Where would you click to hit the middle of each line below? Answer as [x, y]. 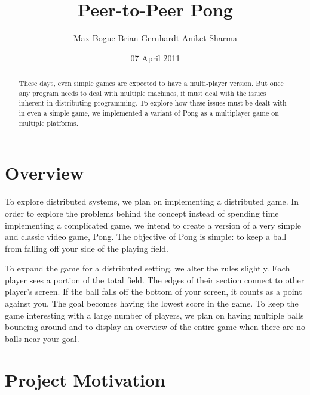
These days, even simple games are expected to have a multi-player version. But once [151, 83]
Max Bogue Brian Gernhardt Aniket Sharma [155, 38]
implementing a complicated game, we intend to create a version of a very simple [153, 225]
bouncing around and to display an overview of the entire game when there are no [155, 327]
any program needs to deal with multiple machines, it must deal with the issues [142, 93]
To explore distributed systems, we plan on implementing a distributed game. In [152, 201]
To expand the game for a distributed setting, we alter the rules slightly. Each [148, 268]
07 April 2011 [155, 58]
